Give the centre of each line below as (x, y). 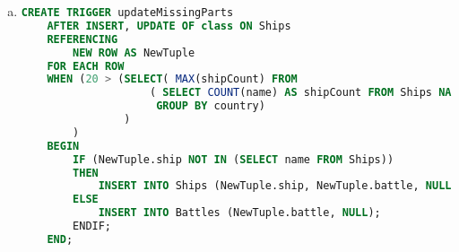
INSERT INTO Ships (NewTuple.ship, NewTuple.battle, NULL (275, 186)
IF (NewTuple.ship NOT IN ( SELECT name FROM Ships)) (234, 159)
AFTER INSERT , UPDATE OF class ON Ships (169, 26)
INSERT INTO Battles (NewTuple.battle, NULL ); (239, 213)
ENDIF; (92, 226)
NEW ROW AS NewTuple (134, 52)
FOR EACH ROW (86, 66)
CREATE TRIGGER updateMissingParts (127, 13)
